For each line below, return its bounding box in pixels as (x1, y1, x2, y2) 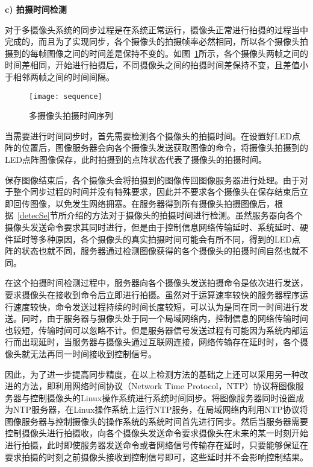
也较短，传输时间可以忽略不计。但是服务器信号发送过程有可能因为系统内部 (5, 323, 300, 336)
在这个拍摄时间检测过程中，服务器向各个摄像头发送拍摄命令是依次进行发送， (5, 276, 308, 289)
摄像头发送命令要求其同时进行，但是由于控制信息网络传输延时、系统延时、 (5, 220, 300, 233)
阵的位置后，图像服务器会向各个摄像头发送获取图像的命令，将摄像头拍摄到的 (5, 141, 308, 154)
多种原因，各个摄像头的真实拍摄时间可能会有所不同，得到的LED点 (38, 232, 300, 245)
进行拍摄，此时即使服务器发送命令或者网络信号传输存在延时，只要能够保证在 (5, 439, 308, 451)
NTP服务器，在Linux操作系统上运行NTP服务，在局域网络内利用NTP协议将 (13, 403, 308, 416)
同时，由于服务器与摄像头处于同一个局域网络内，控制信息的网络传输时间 (21, 312, 308, 325)
